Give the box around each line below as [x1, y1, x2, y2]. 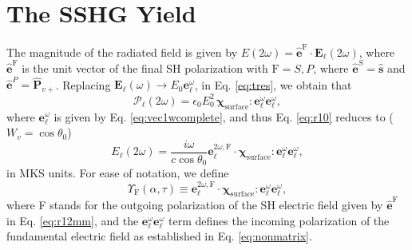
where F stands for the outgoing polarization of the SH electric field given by [6, 196, 383, 213]
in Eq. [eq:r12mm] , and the [6, 212, 139, 228]
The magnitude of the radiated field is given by [6, 43, 238, 60]
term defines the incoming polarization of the [168, 212, 390, 228]
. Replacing [55, 76, 111, 93]
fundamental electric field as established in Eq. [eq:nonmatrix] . [6, 228, 312, 244]
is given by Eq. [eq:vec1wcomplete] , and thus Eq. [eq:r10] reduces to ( [53, 108, 394, 125]
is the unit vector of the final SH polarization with [22, 60, 268, 77]
